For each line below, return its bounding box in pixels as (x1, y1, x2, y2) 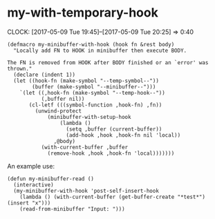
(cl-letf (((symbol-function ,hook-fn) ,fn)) (28, 102, 162, 108)
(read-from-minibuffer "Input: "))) (19, 205, 126, 212)
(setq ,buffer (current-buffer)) (66, 126, 162, 133)
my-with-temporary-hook (7, 5, 159, 21)
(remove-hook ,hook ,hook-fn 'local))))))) (47, 150, 175, 157)
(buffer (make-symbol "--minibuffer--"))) (32, 83, 156, 91)
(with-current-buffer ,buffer (41, 144, 129, 151)
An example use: (7, 162, 55, 170)
